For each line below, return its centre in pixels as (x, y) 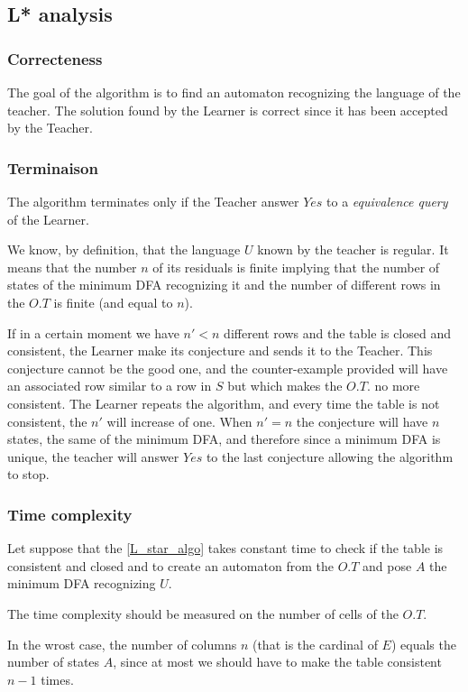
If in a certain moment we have (93, 332)
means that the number (72, 267)
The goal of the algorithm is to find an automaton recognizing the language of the (234, 92)
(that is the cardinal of (315, 644)
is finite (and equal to (113, 302)
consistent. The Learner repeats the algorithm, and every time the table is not (224, 403)
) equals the (423, 644)
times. (57, 679)
